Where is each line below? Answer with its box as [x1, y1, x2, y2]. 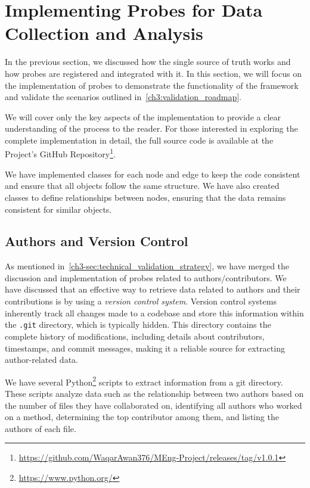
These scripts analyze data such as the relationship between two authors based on [5, 387, 304, 399]
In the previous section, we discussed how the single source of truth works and [5, 55, 291, 68]
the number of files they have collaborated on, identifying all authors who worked [5, 399, 302, 411]
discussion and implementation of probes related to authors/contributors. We [5, 271, 287, 284]
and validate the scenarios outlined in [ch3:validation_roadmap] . [5, 91, 241, 103]
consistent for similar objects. [5, 203, 112, 215]
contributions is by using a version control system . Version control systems [5, 295, 277, 307]
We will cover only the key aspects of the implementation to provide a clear [5, 110, 281, 123]
